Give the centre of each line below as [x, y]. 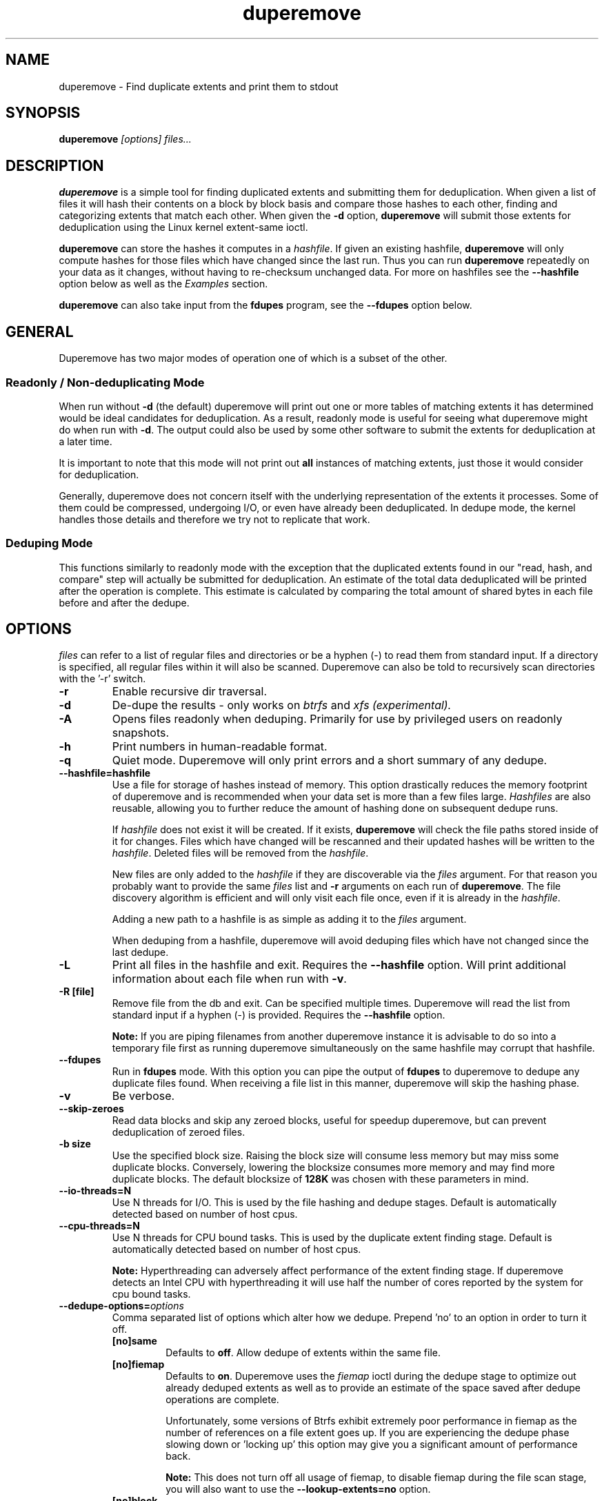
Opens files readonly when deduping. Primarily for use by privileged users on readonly [337, 719]
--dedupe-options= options [121, 1306]
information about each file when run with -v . [229, 979]
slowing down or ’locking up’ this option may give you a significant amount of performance [372, 1444]
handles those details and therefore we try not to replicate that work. [214, 519]
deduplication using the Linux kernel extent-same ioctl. [183, 227]
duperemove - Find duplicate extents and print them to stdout [199, 86]
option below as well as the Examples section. [163, 284]
